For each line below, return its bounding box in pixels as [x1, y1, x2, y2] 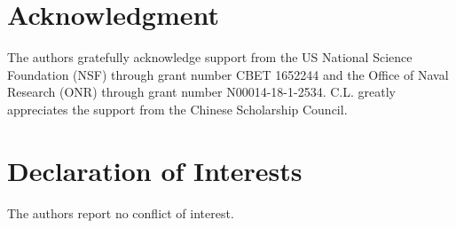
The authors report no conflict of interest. [7, 203, 234, 222]
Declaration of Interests [7, 152, 303, 188]
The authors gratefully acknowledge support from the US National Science [7, 48, 413, 67]
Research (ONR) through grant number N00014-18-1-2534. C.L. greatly [7, 83, 396, 101]
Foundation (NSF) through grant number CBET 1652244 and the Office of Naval [7, 65, 449, 83]
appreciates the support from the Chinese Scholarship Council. [7, 99, 348, 118]
